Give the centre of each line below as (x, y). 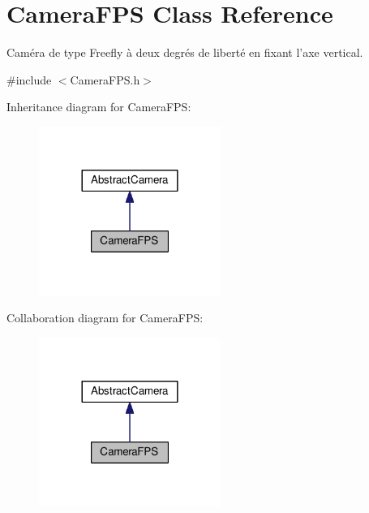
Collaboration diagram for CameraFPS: (105, 318)
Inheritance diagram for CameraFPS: (99, 107)
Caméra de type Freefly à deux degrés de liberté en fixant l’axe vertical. (185, 52)
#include (29, 79)
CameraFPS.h (105, 79)
